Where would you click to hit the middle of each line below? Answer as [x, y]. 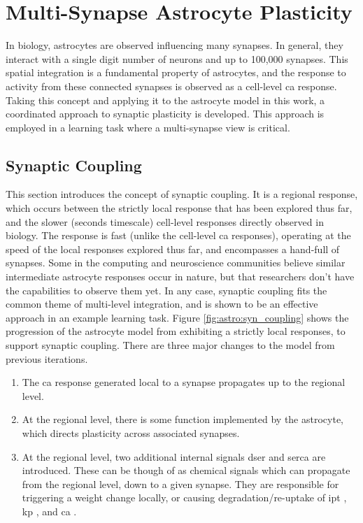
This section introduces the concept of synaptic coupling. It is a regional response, [182, 194]
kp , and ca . [49, 511]
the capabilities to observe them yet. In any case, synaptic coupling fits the [166, 290]
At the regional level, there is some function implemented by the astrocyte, [183, 419]
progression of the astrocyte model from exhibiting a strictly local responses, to [176, 331]
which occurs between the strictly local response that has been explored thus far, [179, 208]
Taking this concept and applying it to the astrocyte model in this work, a [165, 100]
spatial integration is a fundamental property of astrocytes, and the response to [176, 72]
